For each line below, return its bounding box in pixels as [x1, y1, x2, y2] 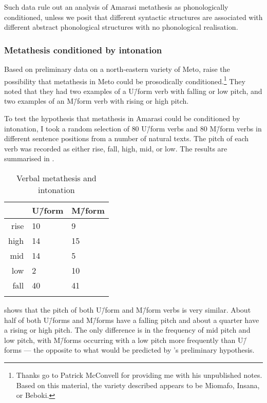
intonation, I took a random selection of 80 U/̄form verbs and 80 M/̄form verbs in [4, 123, 262, 133]
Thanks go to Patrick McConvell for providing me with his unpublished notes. [16, 369, 262, 380]
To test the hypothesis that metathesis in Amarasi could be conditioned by [4, 113, 240, 124]
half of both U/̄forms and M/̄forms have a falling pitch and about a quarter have [4, 314, 259, 325]
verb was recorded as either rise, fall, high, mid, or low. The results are [4, 143, 227, 153]
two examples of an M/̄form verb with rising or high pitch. [4, 95, 189, 106]
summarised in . [4, 153, 54, 164]
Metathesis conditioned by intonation [4, 43, 162, 56]
